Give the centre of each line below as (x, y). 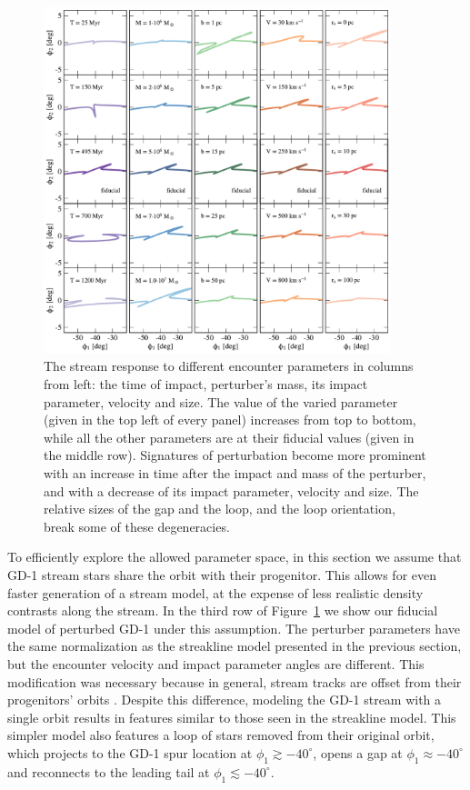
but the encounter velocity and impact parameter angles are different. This (216, 663)
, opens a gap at (358, 752)
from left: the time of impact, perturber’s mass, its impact (206, 384)
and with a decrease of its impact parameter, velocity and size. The (231, 490)
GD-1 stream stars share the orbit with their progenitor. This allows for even (222, 574)
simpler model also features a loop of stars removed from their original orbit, (221, 735)
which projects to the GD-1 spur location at (130, 752)
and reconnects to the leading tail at (109, 771)
